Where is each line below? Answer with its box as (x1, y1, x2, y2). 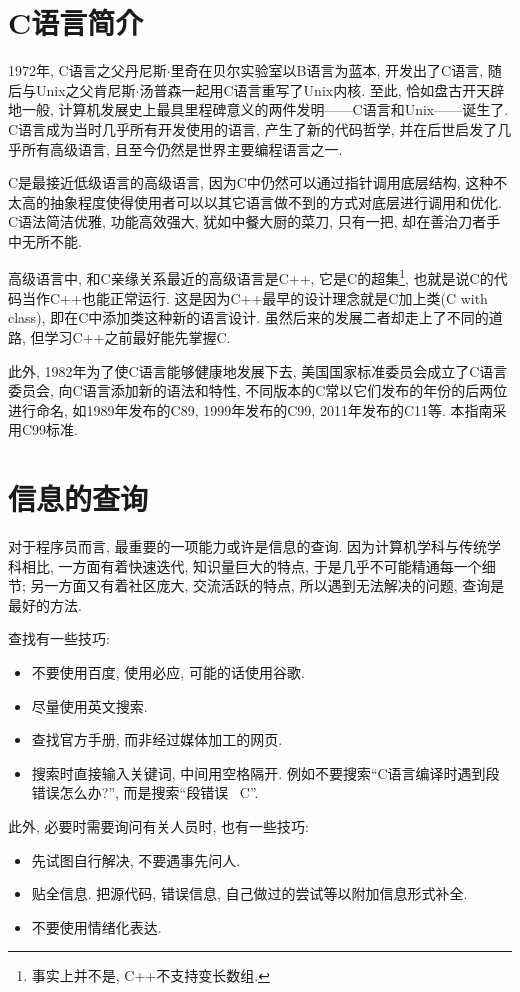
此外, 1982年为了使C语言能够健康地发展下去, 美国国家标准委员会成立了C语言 (8, 360, 508, 381)
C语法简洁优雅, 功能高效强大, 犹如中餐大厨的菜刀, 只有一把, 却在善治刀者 (8, 211, 487, 232)
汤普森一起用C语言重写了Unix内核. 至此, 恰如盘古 (139, 79, 463, 100)
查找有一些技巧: (8, 628, 110, 649)
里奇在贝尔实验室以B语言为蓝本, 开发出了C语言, (170, 60, 484, 81)
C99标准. (21, 419, 78, 440)
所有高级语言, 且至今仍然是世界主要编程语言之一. (21, 138, 343, 159)
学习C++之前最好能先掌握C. (44, 326, 231, 347)
